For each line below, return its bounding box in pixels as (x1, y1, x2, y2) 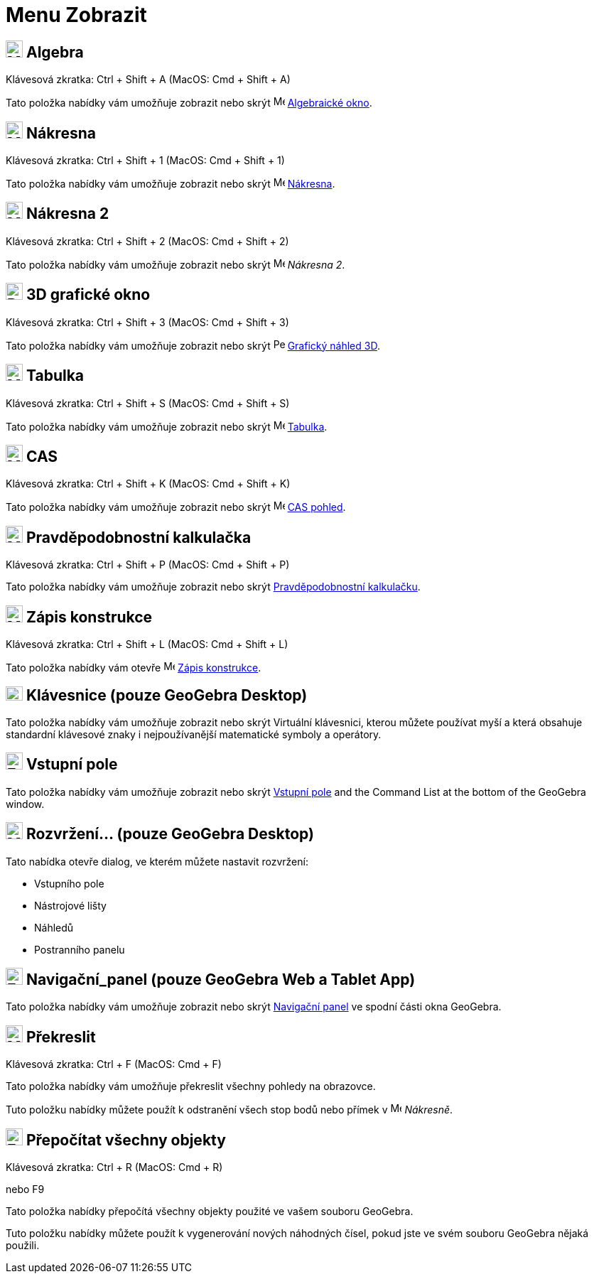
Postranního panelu (34, 943, 125, 956)
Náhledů (34, 921, 74, 934)
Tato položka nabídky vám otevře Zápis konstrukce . (6, 662, 261, 674)
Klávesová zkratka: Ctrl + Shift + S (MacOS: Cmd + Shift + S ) (6, 396, 290, 409)
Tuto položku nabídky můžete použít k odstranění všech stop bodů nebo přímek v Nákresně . (6, 1103, 453, 1116)
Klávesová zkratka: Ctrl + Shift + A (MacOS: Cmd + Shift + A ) (6, 73, 291, 86)
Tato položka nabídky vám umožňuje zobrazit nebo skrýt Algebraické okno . (6, 97, 372, 109)
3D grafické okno (26, 286, 151, 304)
